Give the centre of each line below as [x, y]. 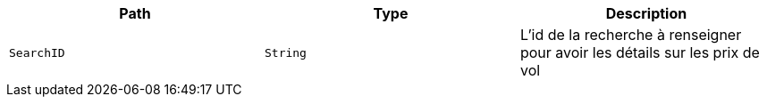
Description [646, 13]
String [285, 52]
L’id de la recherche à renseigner [631, 35]
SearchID [37, 52]
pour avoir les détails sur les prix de [640, 52]
